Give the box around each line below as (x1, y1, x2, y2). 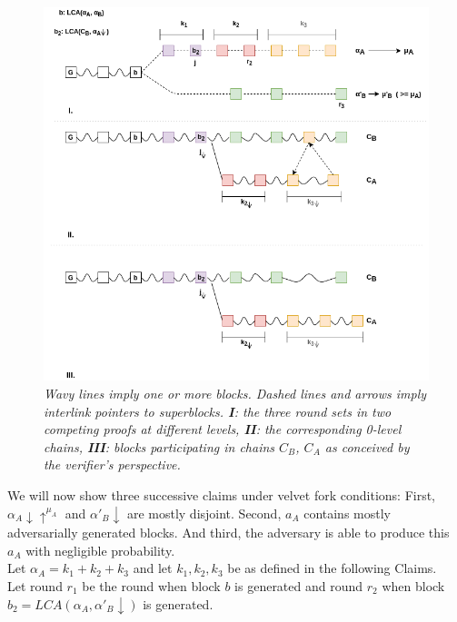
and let (133, 558, 173, 578)
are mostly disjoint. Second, (126, 503, 282, 522)
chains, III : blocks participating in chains (44, 437, 275, 456)
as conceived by (324, 437, 410, 456)
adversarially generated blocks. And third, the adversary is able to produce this (7, 523, 450, 542)
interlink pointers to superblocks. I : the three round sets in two (44, 401, 392, 420)
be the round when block (82, 576, 221, 595)
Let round (7, 576, 63, 595)
